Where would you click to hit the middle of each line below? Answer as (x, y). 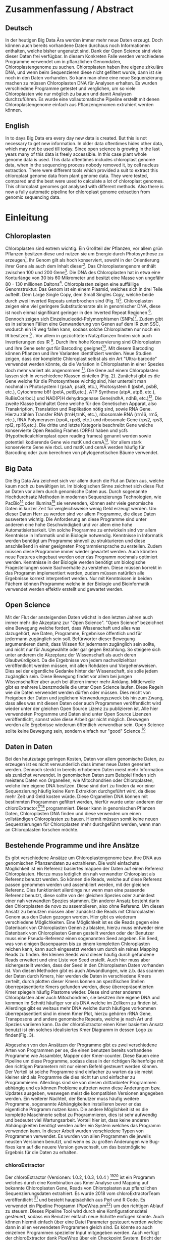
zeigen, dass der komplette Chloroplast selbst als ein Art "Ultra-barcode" (81, 359)
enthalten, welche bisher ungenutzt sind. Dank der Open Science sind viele (83, 51)
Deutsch (19, 28)
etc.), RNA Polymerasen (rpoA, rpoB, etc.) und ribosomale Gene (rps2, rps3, (84, 419)
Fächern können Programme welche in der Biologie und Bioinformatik (77, 584)
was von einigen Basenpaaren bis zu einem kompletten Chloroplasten (78, 944)
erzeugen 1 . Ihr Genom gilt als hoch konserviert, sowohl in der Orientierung (82, 259)
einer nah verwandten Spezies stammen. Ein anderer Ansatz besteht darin (82, 901)
